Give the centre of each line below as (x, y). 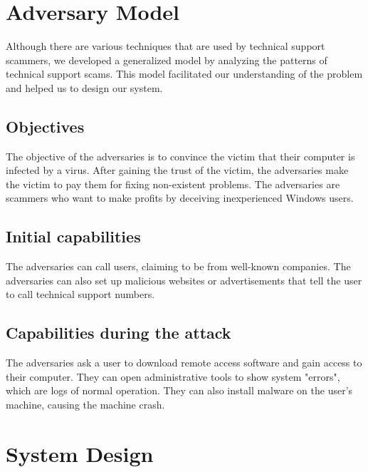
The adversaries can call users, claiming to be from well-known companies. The (178, 266)
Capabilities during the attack (119, 333)
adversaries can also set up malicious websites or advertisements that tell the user (184, 280)
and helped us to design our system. (84, 87)
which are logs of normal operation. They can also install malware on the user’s (179, 390)
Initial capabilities (73, 236)
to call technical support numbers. (80, 294)
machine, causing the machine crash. (85, 405)
